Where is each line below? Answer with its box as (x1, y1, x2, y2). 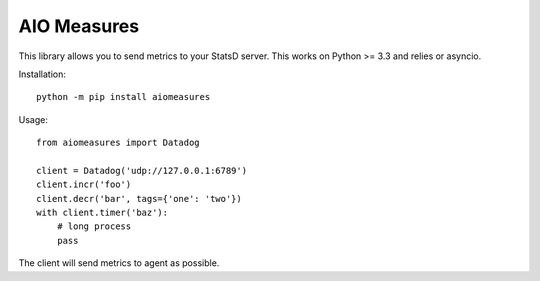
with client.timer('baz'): (36, 207, 169, 219)
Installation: (18, 68, 67, 80)
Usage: (18, 113, 49, 125)
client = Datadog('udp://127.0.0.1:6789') (36, 165, 248, 176)
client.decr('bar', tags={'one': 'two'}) (36, 193, 242, 204)
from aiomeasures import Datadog (36, 137, 200, 149)
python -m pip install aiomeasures (36, 91, 211, 103)
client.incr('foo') (36, 179, 132, 190)
